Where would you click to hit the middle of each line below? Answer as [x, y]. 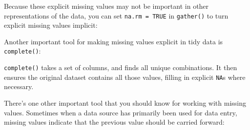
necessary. [19, 86]
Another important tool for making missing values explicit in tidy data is [114, 41]
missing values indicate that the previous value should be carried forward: [114, 122]
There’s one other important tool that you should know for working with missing [125, 103]
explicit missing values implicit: [51, 25]
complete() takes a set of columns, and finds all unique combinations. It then [121, 67]
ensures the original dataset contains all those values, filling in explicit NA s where [125, 77]
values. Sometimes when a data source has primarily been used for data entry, [121, 112]
